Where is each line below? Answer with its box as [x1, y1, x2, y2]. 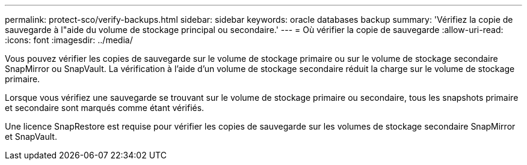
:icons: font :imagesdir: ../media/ [5, 35, 133, 45]
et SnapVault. [5, 131, 57, 142]
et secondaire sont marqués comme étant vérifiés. [5, 103, 205, 113]
